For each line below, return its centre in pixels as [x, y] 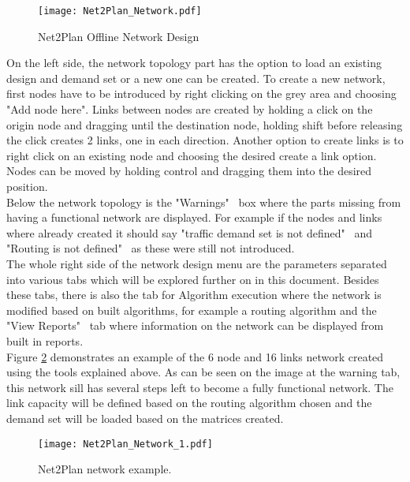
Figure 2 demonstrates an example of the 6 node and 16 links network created [195, 356]
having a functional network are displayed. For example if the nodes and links [194, 217]
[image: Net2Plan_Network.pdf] [120, 11]
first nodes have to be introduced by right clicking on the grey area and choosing [201, 93]
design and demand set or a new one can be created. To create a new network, [196, 78]
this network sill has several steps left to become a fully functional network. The [200, 387]
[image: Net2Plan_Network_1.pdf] [125, 444]
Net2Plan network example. [105, 469]
